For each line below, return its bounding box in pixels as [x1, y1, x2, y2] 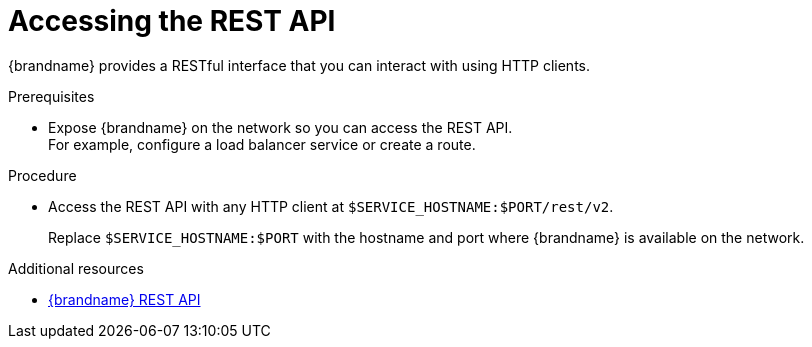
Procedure [8, 166, 77, 184]
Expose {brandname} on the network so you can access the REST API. [48, 118, 513, 136]
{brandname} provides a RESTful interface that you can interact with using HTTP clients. [8, 56, 591, 74]
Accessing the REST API [8, 4, 336, 38]
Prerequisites [8, 87, 95, 105]
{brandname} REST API [48, 290, 201, 308]
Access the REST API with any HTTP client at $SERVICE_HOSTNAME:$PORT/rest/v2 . [48, 197, 614, 215]
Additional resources [8, 259, 144, 277]
